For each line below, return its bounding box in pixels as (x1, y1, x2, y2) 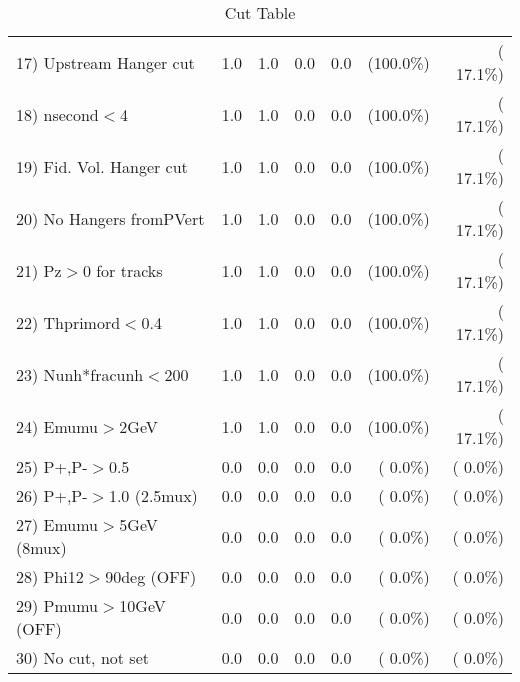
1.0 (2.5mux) (108, 484, 198, 507)
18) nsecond (16, 102, 99, 126)
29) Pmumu (16, 594, 99, 617)
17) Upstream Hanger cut (16, 50, 195, 74)
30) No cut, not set (16, 646, 149, 669)
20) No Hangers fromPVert (16, 206, 205, 230)
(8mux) (16, 536, 67, 559)
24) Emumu (16, 414, 99, 438)
